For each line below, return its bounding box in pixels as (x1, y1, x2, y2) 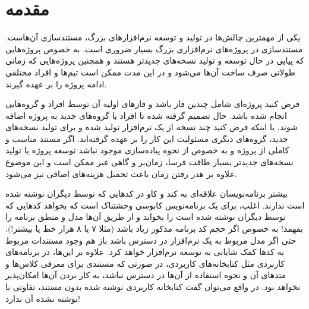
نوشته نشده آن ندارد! (5, 292, 80, 304)
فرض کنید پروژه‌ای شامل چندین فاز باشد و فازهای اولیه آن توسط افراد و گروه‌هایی (5, 97, 300, 110)
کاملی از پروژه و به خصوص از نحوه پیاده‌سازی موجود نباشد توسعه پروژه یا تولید (5, 144, 289, 156)
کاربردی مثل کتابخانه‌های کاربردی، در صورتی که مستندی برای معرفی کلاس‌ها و (5, 257, 285, 269)
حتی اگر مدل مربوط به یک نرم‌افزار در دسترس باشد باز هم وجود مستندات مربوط (5, 234, 297, 246)
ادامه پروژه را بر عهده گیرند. (5, 77, 107, 90)
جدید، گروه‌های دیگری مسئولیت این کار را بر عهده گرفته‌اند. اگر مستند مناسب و (5, 132, 288, 144)
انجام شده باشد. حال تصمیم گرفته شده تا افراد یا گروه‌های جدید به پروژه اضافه (5, 109, 287, 121)
